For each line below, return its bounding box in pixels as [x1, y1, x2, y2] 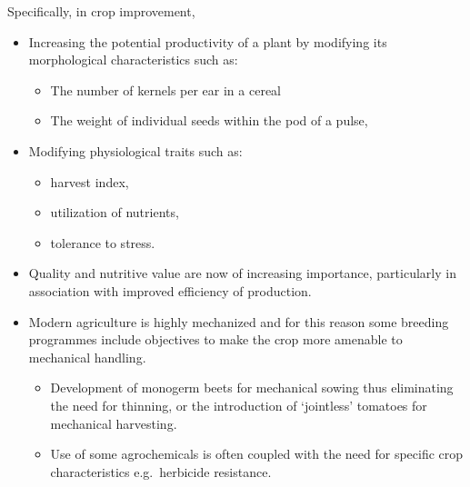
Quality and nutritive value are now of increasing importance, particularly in [28, 263, 456, 283]
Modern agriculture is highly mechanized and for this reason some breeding [28, 312, 449, 331]
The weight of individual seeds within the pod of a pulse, [50, 111, 368, 130]
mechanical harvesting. [50, 413, 177, 432]
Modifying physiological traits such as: [28, 141, 243, 160]
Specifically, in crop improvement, [7, 2, 195, 20]
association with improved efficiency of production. [28, 281, 312, 300]
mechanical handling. [28, 347, 146, 366]
